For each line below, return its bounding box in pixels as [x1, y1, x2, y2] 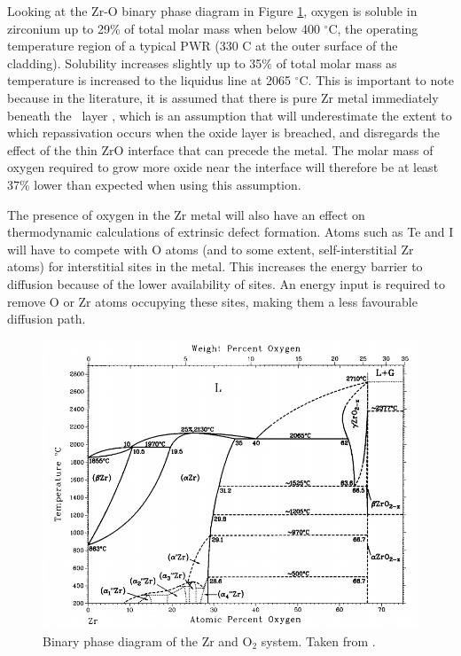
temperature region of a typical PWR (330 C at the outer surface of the [7, 36, 398, 55]
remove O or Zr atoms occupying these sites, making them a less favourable [7, 292, 418, 310]
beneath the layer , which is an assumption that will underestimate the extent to [7, 105, 452, 124]
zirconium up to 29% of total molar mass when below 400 [7, 19, 320, 37]
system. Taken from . [261, 631, 376, 650]
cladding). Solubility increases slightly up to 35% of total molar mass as [7, 53, 397, 72]
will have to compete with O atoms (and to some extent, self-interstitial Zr [7, 239, 414, 258]
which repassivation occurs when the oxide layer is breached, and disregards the [7, 123, 440, 142]
